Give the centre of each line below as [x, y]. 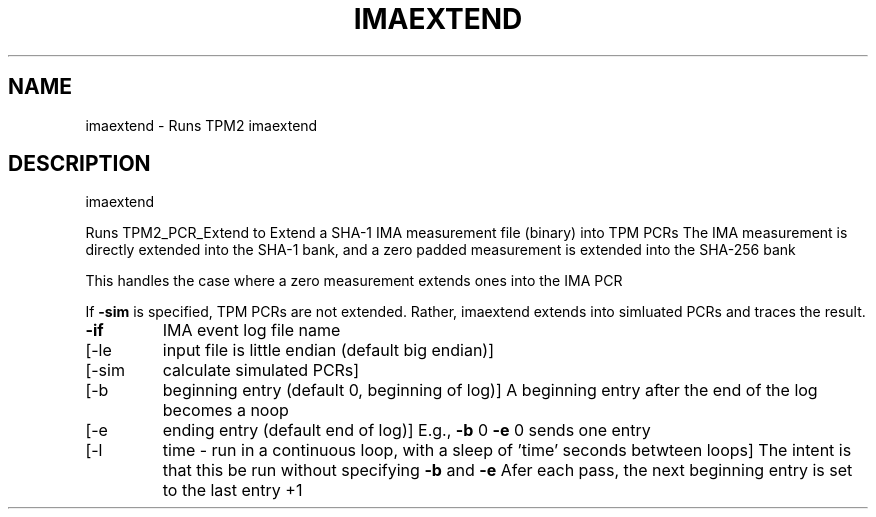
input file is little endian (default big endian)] [328, 350]
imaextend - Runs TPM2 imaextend [201, 125]
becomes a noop [225, 410]
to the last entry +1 [232, 490]
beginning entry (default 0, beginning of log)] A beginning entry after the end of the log [490, 390]
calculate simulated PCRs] [261, 370]
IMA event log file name [251, 330]
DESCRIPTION [79, 164]
